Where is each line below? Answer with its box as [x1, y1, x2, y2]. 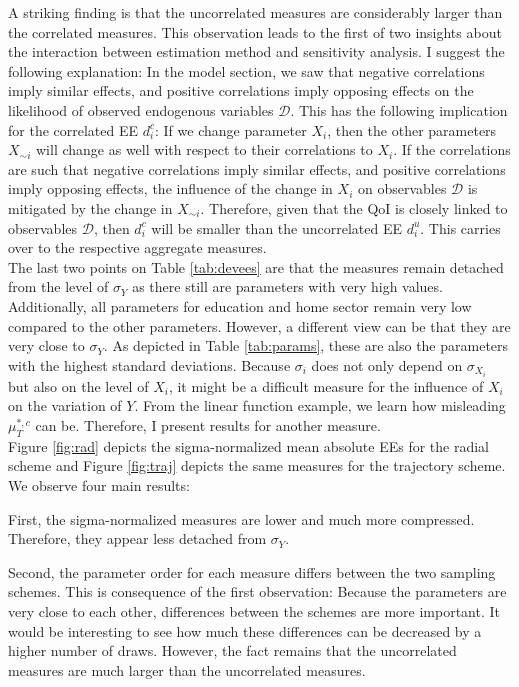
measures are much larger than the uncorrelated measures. [8, 659, 366, 680]
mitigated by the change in [8, 197, 173, 218]
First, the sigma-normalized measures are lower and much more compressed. [8, 508, 475, 529]
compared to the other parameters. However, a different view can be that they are [8, 315, 511, 336]
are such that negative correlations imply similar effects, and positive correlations [8, 158, 506, 179]
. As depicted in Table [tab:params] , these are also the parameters [103, 335, 509, 356]
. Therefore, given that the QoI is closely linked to [200, 197, 508, 218]
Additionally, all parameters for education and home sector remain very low [8, 295, 472, 316]
